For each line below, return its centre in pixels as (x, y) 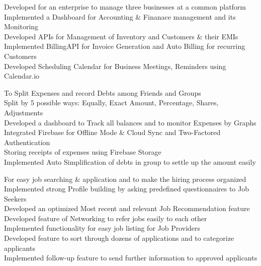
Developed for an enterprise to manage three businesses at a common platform (125, 7)
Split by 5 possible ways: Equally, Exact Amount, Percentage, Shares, (111, 103)
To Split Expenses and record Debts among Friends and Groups (103, 92)
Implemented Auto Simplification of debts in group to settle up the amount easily (130, 161)
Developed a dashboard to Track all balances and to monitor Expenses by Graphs (130, 122)
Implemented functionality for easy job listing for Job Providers (102, 228)
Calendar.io (22, 76)
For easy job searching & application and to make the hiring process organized (125, 179)
